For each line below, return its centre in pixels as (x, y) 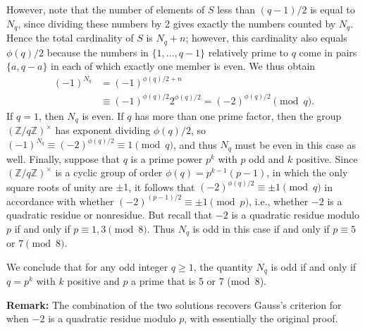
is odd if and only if (314, 266)
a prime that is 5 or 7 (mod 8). (199, 281)
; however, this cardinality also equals (266, 38)
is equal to (333, 9)
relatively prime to (248, 52)
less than (236, 9)
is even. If (103, 115)
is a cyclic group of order (109, 172)
